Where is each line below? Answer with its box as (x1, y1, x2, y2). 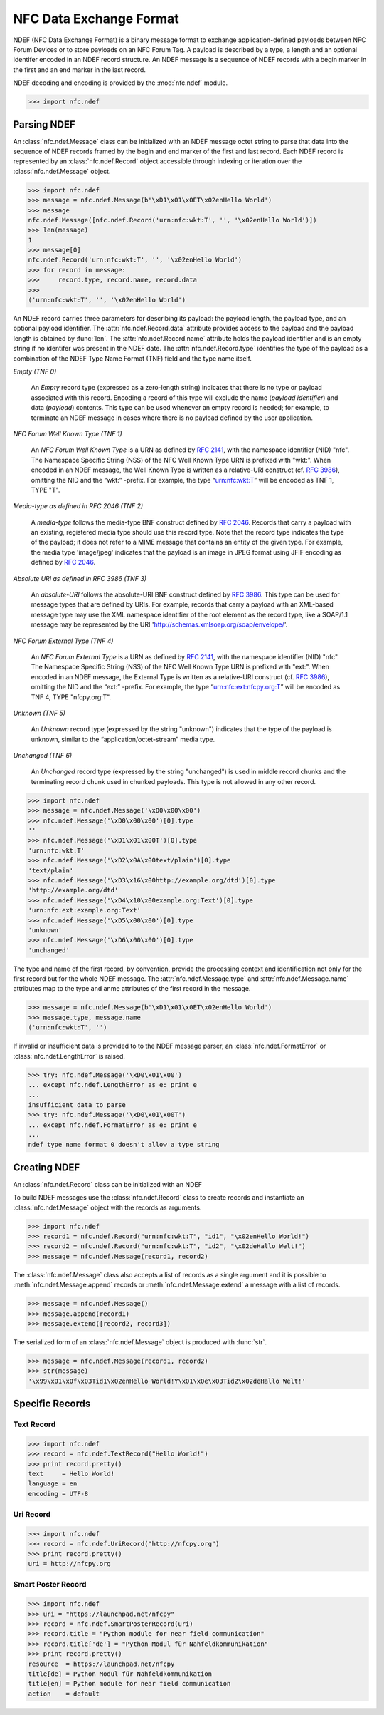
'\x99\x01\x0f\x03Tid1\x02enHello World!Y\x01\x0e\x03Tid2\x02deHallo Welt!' (28, 1376, 306, 1385)
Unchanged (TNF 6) (13, 751, 73, 760)
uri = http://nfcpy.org (28, 1560, 112, 1568)
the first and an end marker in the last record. (13, 65, 146, 74)
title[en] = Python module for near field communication (28, 1679, 231, 1688)
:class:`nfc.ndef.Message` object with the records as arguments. (13, 1203, 202, 1212)
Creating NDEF (13, 1161, 80, 1173)
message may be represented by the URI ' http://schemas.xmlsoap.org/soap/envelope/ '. (31, 620, 288, 629)
